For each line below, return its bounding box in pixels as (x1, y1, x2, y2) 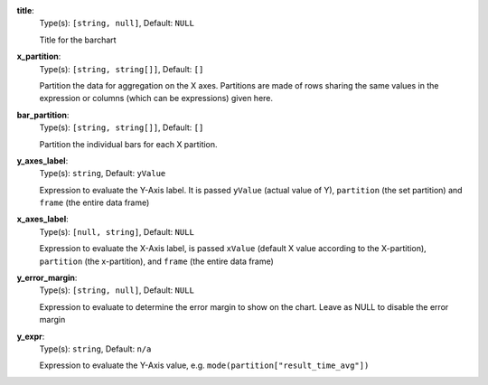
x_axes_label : (16, 213, 69, 225)
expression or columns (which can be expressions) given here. (39, 93, 274, 104)
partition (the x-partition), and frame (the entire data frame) (39, 256, 275, 267)
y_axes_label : (16, 155, 69, 166)
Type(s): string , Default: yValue (39, 168, 166, 179)
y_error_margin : (16, 272, 78, 284)
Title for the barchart (39, 34, 117, 45)
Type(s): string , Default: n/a (39, 343, 152, 354)
